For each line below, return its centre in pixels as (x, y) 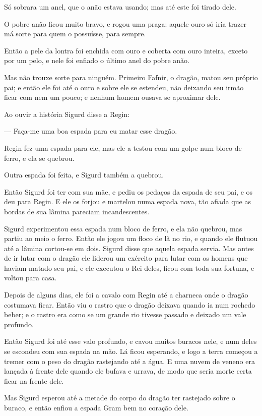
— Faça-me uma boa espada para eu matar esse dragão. (91, 131)
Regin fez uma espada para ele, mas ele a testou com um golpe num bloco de (123, 147)
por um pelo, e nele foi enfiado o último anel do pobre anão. (97, 60)
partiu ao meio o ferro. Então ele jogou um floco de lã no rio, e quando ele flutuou (131, 238)
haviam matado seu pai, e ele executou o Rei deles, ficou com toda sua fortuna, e (129, 268)
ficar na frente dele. (34, 380)
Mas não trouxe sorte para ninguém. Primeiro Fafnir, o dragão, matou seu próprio (131, 77)
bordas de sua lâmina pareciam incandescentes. (77, 211)
